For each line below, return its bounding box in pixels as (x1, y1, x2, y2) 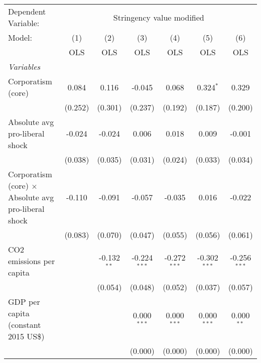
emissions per (8, 255, 55, 267)
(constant (8, 319, 41, 330)
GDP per (8, 296, 40, 307)
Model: (8, 32, 33, 43)
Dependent (8, 6, 46, 17)
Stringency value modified (113, 11, 204, 23)
